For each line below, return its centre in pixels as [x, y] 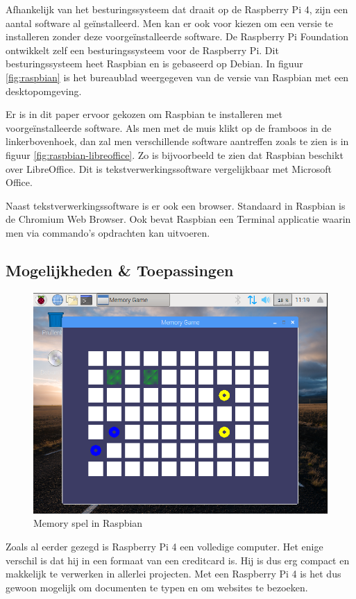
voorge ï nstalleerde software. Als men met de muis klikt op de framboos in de [169, 127]
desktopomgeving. [44, 91]
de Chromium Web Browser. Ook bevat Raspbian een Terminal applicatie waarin [178, 219]
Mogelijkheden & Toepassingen [120, 270]
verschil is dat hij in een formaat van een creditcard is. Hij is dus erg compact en [178, 560]
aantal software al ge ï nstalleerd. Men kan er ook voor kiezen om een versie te [169, 23]
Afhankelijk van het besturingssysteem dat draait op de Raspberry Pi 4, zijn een [177, 9]
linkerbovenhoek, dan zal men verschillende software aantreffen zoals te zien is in [177, 141]
